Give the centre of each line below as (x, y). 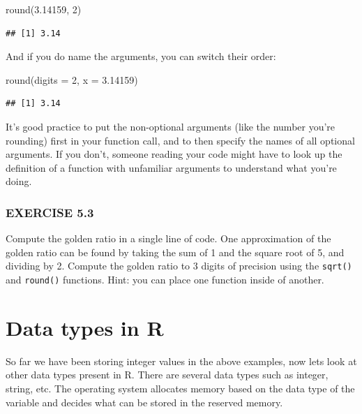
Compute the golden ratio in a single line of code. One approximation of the (168, 238)
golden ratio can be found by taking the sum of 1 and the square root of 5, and (175, 252)
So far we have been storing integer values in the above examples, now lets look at (181, 361)
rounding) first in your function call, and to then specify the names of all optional (180, 140)
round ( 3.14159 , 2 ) (44, 9)
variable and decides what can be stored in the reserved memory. (144, 402)
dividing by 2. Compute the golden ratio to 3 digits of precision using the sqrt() (179, 266)
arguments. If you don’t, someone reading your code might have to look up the (174, 154)
